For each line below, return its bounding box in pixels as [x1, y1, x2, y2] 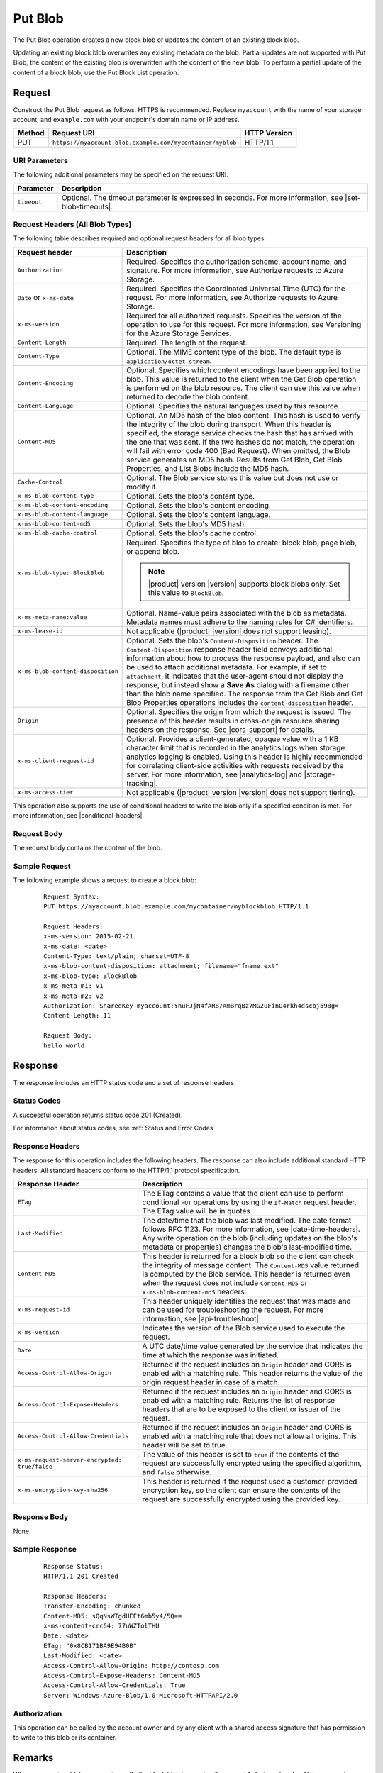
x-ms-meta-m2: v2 [43, 991, 104, 1000]
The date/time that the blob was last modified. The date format [142, 1215, 352, 1225]
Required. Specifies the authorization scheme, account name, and [126, 256, 347, 266]
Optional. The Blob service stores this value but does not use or [126, 472, 339, 482]
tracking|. [126, 778, 159, 788]
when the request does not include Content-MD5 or [142, 1277, 308, 1287]
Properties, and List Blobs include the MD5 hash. [126, 463, 289, 473]
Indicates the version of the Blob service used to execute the [142, 1323, 345, 1333]
